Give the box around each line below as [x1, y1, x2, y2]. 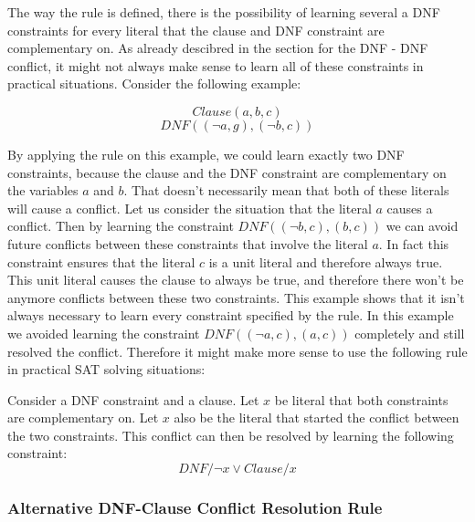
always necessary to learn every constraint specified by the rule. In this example [7, 306, 454, 325]
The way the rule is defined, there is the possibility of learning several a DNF [7, 3, 440, 21]
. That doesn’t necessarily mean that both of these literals [123, 181, 449, 200]
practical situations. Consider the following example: [7, 74, 301, 93]
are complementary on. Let [7, 408, 159, 427]
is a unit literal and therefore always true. [208, 252, 443, 271]
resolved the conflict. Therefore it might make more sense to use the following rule [7, 341, 468, 360]
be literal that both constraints [274, 390, 449, 409]
